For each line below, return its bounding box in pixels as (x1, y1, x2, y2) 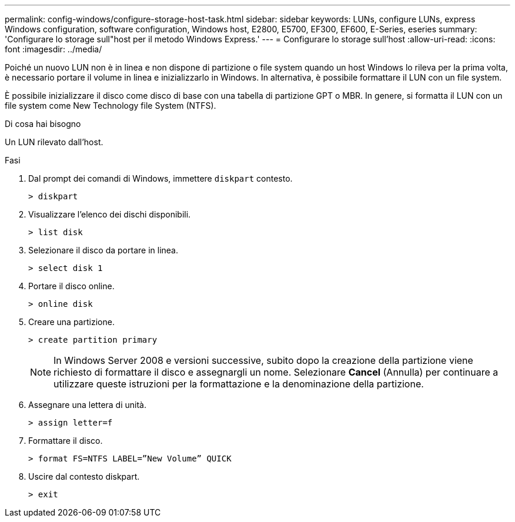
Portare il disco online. (28, 281, 115, 291)
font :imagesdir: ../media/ (5, 44, 102, 54)
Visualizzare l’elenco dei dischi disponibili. (28, 209, 191, 219)
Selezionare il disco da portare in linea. (28, 245, 179, 255)
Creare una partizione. (28, 317, 115, 327)
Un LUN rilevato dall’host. (5, 137, 103, 147)
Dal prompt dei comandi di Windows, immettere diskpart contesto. (28, 173, 293, 183)
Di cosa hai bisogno (5, 119, 81, 129)
